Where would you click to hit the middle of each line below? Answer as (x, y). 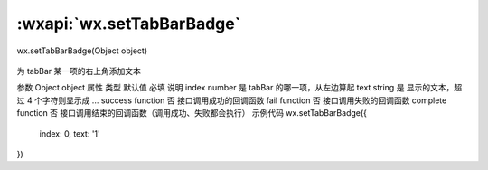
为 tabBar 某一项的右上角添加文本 (79, 71)
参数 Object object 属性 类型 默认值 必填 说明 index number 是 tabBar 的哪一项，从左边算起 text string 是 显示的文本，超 (239, 88)
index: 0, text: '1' (70, 133)
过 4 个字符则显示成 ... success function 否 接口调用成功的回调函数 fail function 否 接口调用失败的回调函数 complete (232, 100)
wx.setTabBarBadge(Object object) (82, 51)
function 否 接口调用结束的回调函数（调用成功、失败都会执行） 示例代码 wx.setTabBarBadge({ (192, 113)
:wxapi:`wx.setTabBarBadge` (129, 24)
